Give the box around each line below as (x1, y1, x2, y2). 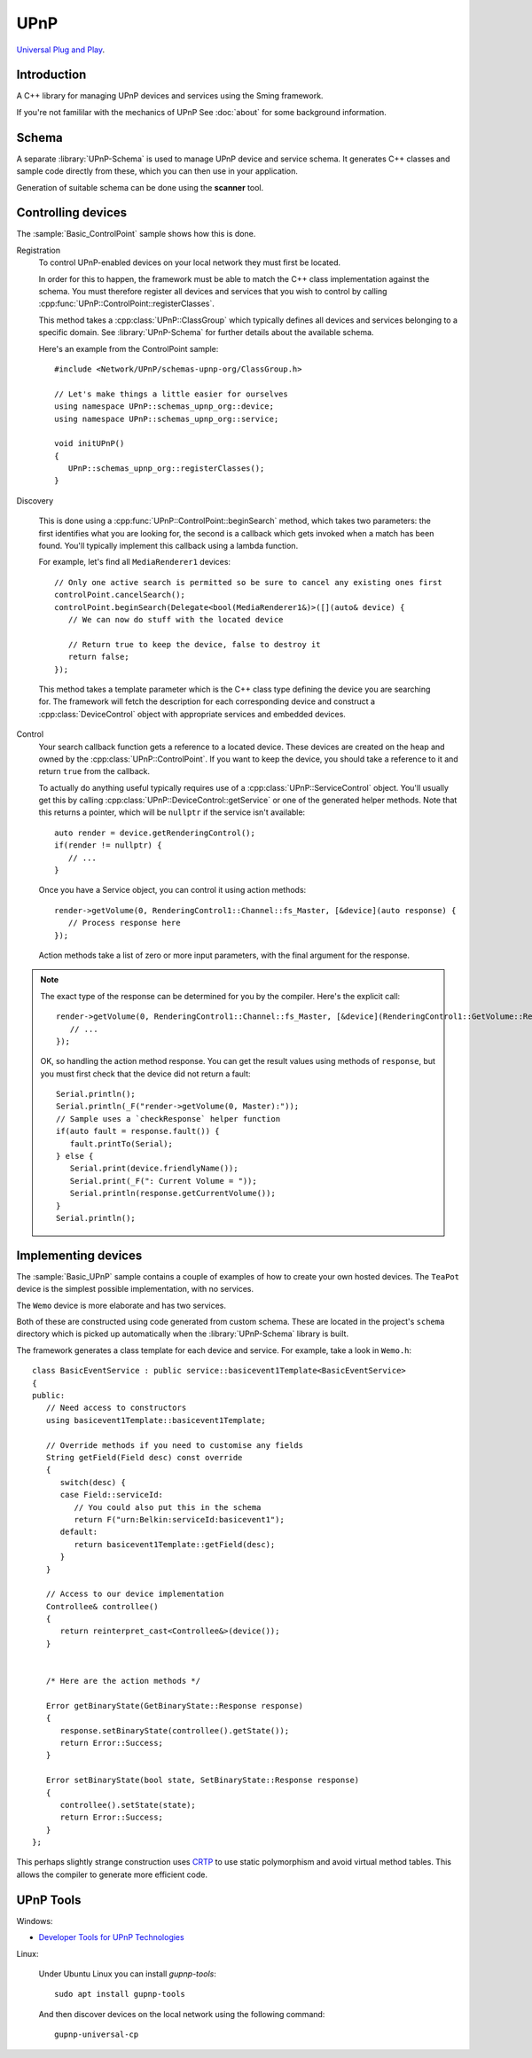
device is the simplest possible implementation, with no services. (16, 1284, 254, 1295)
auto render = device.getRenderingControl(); (54, 827, 256, 838)
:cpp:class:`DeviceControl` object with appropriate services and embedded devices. (38, 708, 346, 719)
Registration (16, 245, 61, 255)
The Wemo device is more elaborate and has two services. (16, 1300, 226, 1311)
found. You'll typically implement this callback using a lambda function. (38, 541, 299, 552)
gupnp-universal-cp (54, 2030, 139, 2039)
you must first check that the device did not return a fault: (40, 1068, 251, 1079)
